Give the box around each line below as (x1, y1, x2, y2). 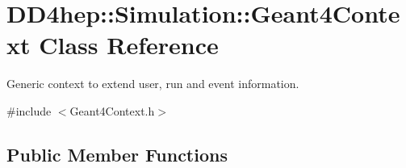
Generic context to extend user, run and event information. (6, 75, 299, 92)
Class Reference (39, 28, 219, 61)
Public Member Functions (6, 141, 228, 166)
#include (6, 102, 52, 119)
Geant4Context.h (69, 102, 155, 119)
